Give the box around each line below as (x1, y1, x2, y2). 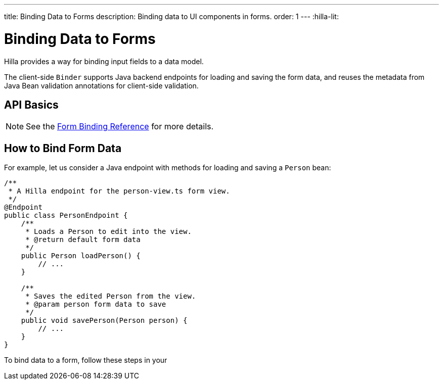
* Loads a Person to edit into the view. (25, 227, 192, 236)
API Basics (4, 98, 59, 111)
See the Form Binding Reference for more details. (26, 121, 214, 132)
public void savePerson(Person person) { (21, 316, 188, 325)
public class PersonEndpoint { (4, 211, 128, 220)
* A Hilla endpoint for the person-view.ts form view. (8, 187, 230, 196)
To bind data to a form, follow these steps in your (4, 356, 167, 365)
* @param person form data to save (25, 300, 166, 309)
